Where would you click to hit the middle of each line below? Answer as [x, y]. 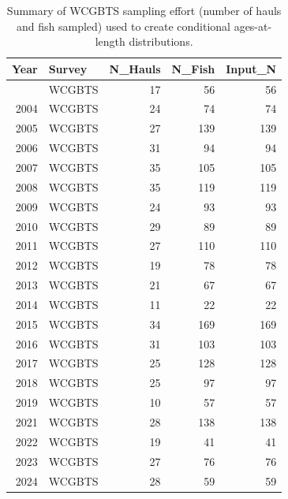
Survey [68, 68]
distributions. [161, 41]
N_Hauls [135, 68]
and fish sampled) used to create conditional [123, 26]
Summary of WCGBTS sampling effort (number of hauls [144, 10]
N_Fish [193, 68]
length [110, 41]
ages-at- [253, 26]
